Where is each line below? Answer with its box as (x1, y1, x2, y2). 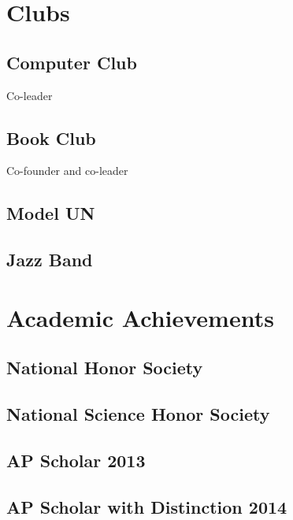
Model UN (6, 201, 95, 225)
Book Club (6, 125, 96, 150)
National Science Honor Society (6, 402, 270, 426)
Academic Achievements (6, 301, 274, 333)
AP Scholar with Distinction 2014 (6, 494, 287, 518)
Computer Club (6, 50, 137, 74)
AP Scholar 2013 (6, 448, 146, 472)
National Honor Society (6, 355, 203, 380)
